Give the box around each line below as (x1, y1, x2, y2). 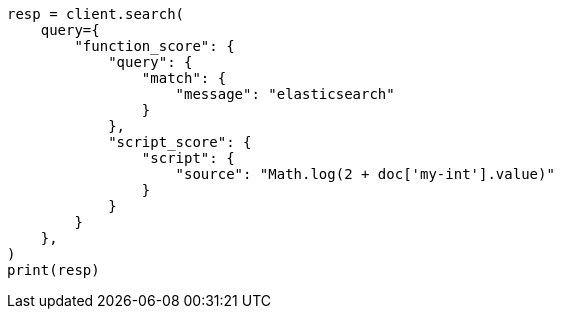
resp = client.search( (7, 6, 185, 22)
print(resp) (7, 262, 100, 278)
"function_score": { (74, 38, 235, 54)
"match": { (141, 70, 227, 86)
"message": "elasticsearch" (175, 86, 395, 102)
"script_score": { (108, 134, 252, 150)
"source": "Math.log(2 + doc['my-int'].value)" (175, 166, 555, 182)
